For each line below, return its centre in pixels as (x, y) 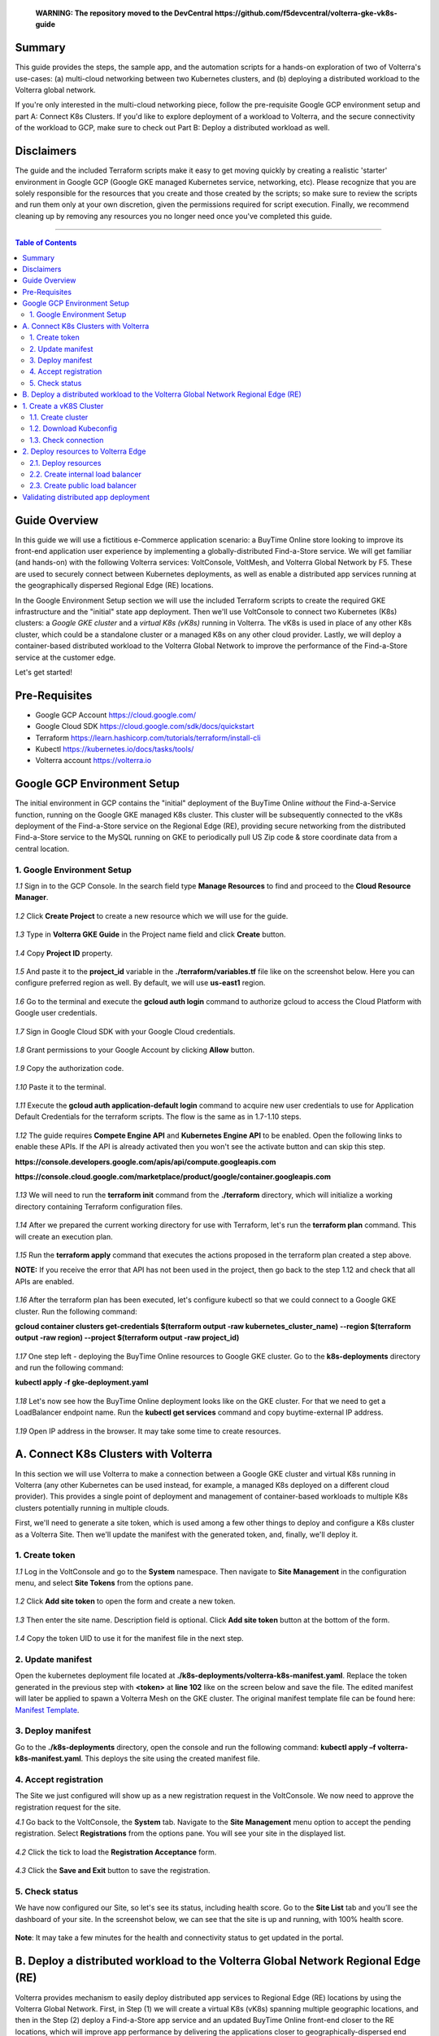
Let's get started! (44, 672)
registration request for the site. (68, 1807)
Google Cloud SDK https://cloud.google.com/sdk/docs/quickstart (145, 726)
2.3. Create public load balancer (83, 485)
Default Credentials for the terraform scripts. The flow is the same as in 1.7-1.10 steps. (158, 1117)
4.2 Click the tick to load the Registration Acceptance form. (116, 1852)
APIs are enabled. (45, 1281)
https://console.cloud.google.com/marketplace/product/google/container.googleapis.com (173, 1177)
